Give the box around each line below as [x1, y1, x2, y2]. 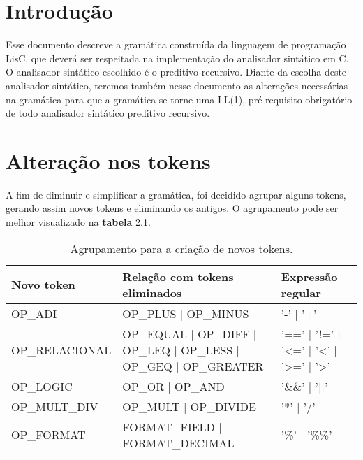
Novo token [11, 276, 75, 293]
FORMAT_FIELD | [122, 418, 222, 435]
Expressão [281, 268, 338, 285]
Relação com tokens [122, 268, 234, 285]
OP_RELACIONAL [11, 341, 112, 358]
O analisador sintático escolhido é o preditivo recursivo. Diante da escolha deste [6, 64, 347, 79]
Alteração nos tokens [6, 146, 211, 175]
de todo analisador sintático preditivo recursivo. [6, 106, 210, 120]
